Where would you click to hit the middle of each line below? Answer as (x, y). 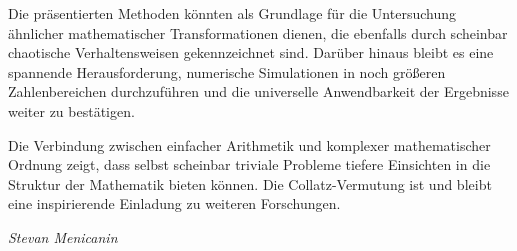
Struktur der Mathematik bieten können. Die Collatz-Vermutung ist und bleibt (250, 183)
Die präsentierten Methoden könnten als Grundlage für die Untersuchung (232, 13)
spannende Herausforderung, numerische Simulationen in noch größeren (227, 71)
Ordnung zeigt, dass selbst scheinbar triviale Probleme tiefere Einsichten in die (249, 164)
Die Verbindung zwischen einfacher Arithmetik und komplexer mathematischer (249, 144)
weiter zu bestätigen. (71, 110)
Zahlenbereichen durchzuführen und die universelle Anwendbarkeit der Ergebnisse (258, 91)
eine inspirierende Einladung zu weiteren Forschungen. (174, 203)
